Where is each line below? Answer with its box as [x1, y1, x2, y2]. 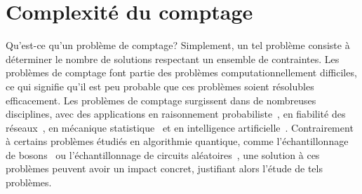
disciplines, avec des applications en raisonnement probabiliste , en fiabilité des [6, 106, 346, 121]
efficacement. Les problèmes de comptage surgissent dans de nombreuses [6, 92, 316, 107]
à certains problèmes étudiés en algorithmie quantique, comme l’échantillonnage [6, 134, 349, 148]
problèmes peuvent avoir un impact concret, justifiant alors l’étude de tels [6, 161, 323, 176]
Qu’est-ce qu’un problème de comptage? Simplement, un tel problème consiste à [6, 38, 350, 53]
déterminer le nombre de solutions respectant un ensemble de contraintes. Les [6, 51, 340, 66]
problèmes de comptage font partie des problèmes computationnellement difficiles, [6, 65, 357, 80]
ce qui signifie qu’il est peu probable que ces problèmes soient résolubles [6, 78, 314, 93]
